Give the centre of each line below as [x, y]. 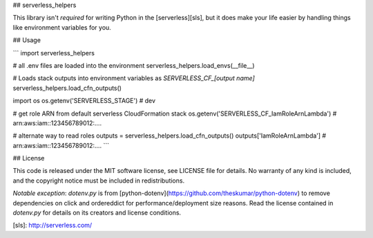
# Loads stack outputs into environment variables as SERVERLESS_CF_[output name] [134, 78]
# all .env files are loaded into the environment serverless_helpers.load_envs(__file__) [134, 65]
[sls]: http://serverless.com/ [52, 226]
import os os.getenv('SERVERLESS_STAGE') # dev [84, 101]
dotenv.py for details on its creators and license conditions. [97, 213]
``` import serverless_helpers [54, 53]
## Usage [27, 40]
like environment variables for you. [62, 27]
